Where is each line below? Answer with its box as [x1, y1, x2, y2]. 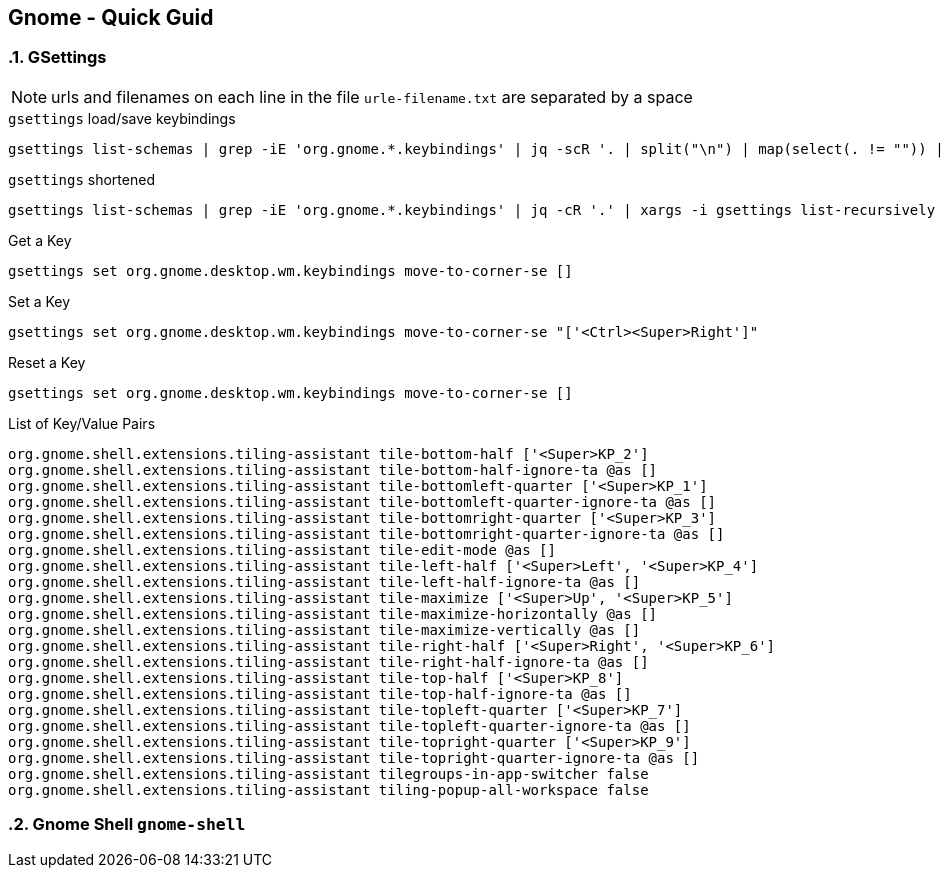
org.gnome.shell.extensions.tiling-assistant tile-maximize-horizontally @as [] [8, 605, 658, 622]
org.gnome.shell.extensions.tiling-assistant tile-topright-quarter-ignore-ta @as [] [8, 749, 700, 766]
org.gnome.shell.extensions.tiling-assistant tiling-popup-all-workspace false [8, 781, 649, 798]
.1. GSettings [8, 47, 107, 68]
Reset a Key [8, 353, 86, 371]
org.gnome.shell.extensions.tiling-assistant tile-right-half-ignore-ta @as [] [8, 653, 649, 670]
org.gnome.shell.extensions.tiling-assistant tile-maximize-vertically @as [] [8, 621, 641, 638]
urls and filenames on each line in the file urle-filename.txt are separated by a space [51, 86, 693, 107]
